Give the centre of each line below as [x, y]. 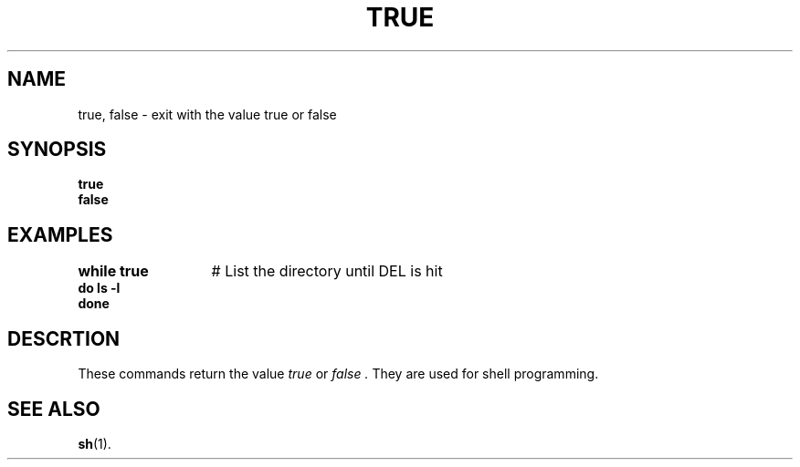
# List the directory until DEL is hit [327, 271]
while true [113, 271]
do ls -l [99, 288]
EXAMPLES [60, 234]
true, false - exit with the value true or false [207, 114]
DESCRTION [64, 338]
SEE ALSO [54, 409]
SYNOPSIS [57, 150]
